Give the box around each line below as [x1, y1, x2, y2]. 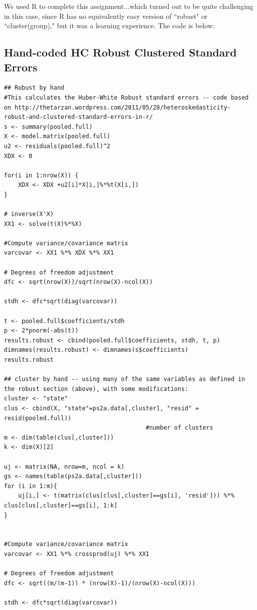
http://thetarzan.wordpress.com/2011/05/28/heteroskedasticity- [14, 104, 231, 111]
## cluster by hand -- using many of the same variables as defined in [4, 376, 245, 383]
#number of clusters [146, 424, 213, 432]
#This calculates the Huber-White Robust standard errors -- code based [4, 94, 249, 101]
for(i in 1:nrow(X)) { [4, 171, 79, 179]
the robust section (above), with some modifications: [4, 385, 189, 392]
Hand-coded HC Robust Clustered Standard [4, 45, 237, 60]
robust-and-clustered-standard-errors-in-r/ [4, 113, 153, 121]
